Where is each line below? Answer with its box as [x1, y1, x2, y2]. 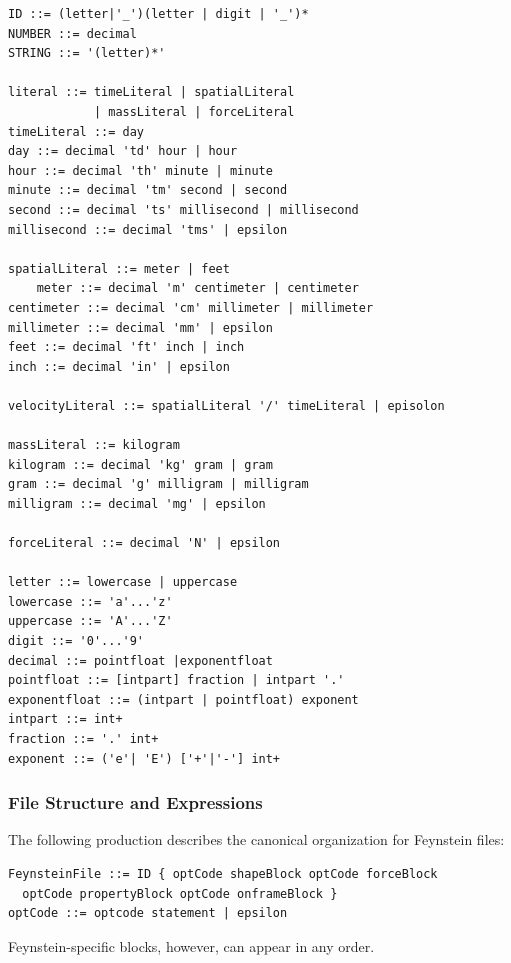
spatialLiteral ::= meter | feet [8, 261, 230, 276]
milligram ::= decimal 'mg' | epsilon [8, 496, 266, 511]
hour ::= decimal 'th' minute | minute [8, 163, 273, 178]
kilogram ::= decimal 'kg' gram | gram [8, 457, 273, 472]
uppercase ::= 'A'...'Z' [8, 614, 173, 629]
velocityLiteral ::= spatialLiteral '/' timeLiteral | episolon [8, 398, 445, 413]
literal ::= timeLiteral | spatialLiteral [8, 85, 295, 100]
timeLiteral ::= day [8, 124, 145, 139]
